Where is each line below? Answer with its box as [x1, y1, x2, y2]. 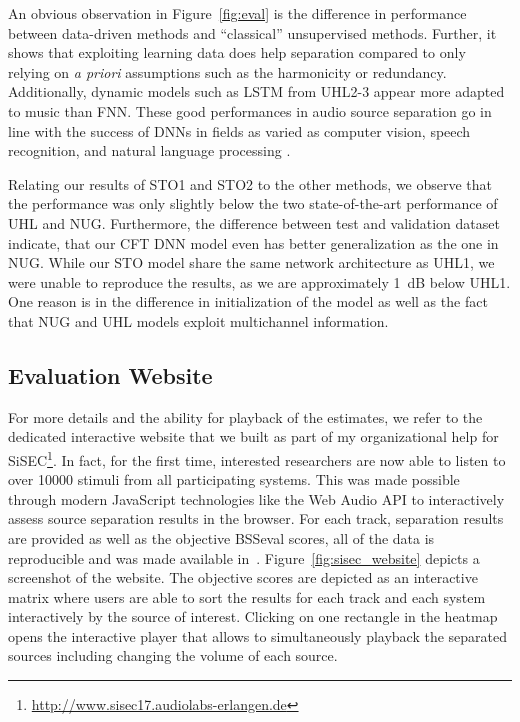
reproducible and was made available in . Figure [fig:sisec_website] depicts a [8, 547, 480, 568]
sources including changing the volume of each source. [8, 645, 338, 666]
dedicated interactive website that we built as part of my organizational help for [8, 426, 499, 447]
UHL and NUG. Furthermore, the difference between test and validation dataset [8, 212, 500, 233]
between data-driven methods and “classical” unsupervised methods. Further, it [8, 22, 497, 43]
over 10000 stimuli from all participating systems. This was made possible [8, 469, 460, 490]
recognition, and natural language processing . [8, 140, 291, 161]
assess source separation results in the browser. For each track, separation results [8, 508, 504, 529]
